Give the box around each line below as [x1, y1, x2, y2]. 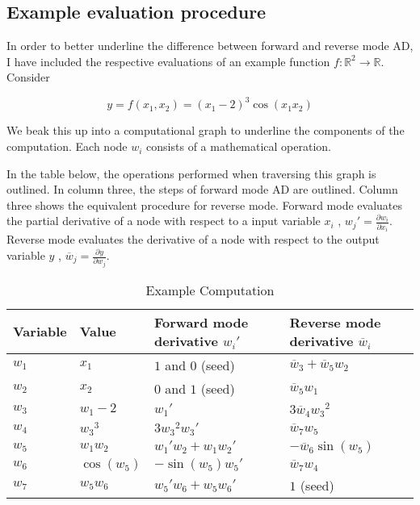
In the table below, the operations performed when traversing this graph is [6, 165, 376, 182]
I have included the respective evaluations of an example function [6, 52, 330, 69]
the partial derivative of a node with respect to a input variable [6, 212, 321, 229]
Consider [6, 69, 50, 86]
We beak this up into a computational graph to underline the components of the [6, 122, 405, 139]
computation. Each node [6, 138, 128, 155]
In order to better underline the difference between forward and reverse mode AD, [6, 37, 414, 54]
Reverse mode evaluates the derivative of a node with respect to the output [6, 231, 380, 248]
